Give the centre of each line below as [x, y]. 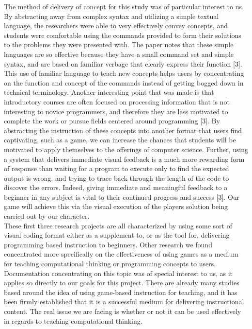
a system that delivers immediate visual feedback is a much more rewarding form [124, 159]
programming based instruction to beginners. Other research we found [108, 244]
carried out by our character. [47, 216]
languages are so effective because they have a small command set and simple [119, 54]
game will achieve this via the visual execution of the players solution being [116, 206]
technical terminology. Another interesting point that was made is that [109, 92]
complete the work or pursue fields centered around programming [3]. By [112, 121]
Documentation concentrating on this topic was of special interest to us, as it [118, 273]
